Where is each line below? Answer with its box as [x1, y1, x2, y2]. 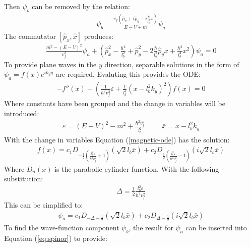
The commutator [4, 30, 56, 41]
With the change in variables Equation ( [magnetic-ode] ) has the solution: [4, 134, 230, 144]
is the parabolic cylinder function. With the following [54, 163, 219, 174]
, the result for [129, 222, 173, 233]
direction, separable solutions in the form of [104, 59, 239, 69]
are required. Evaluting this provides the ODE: [55, 69, 201, 79]
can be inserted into [185, 222, 247, 233]
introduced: [4, 108, 39, 118]
